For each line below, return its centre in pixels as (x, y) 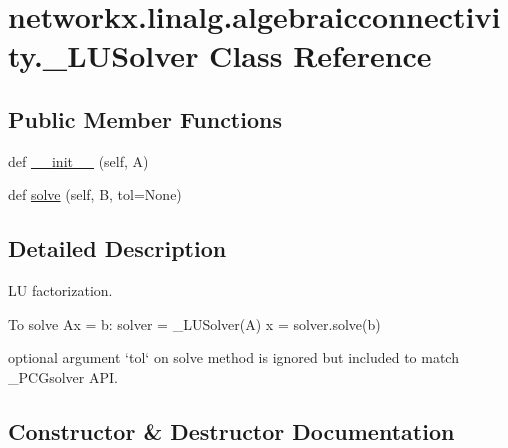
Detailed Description (117, 248)
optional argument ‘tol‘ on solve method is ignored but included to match (233, 357)
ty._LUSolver (103, 55)
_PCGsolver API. (63, 376)
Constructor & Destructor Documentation (231, 430)
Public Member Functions (145, 118)
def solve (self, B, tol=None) (95, 194)
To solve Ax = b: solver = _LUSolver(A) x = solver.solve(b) (194, 323)
